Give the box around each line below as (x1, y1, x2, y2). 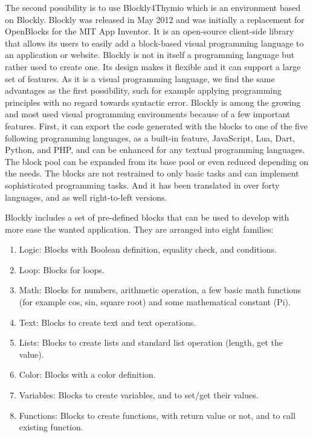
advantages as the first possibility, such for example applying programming (5, 84, 282, 97)
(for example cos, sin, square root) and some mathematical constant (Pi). (19, 296, 291, 308)
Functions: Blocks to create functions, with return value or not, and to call (19, 409, 296, 421)
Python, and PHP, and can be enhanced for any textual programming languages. (5, 143, 305, 156)
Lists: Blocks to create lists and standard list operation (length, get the (19, 336, 283, 349)
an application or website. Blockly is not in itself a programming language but (5, 48, 295, 61)
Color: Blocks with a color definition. (19, 368, 156, 381)
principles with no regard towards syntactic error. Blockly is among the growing (5, 95, 301, 108)
